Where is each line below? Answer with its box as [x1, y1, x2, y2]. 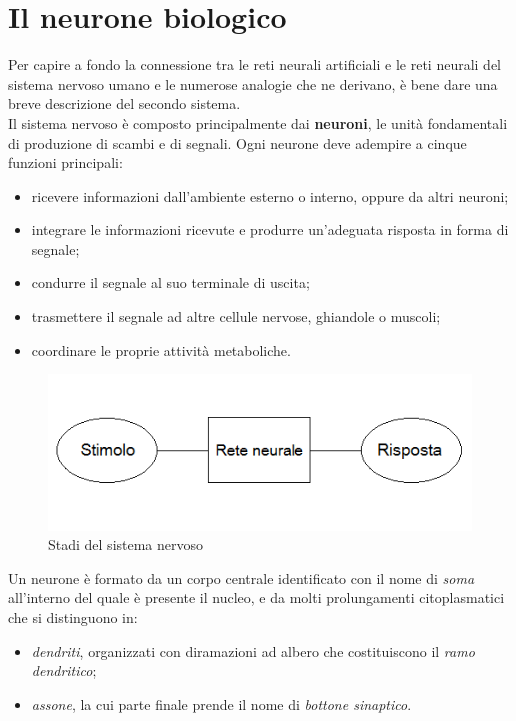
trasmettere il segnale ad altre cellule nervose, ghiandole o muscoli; [31, 306, 441, 327]
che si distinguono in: [8, 607, 138, 628]
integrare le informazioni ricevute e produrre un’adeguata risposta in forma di [31, 219, 509, 240]
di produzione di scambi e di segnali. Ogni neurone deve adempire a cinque [8, 132, 467, 153]
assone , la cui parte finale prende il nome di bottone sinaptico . [31, 693, 412, 714]
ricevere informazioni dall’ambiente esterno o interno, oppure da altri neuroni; [31, 185, 509, 206]
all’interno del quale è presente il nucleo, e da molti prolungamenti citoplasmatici [8, 587, 505, 608]
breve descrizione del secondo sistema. [8, 93, 241, 114]
